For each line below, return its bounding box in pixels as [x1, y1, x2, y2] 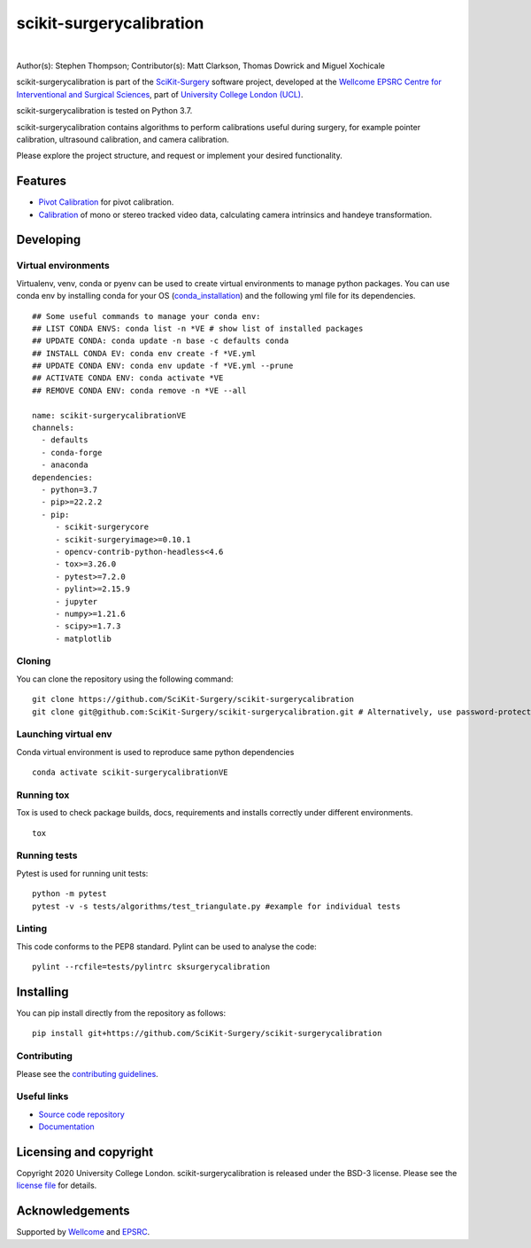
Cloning [16, 655, 51, 667]
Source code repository [38, 1109, 125, 1119]
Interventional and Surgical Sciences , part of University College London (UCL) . [16, 89, 304, 99]
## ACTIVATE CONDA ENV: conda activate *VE [32, 373, 224, 383]
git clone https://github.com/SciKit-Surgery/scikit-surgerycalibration [32, 694, 354, 705]
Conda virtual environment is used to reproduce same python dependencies [16, 746, 295, 757]
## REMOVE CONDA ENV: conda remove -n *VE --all [32, 386, 247, 395]
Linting [16, 923, 48, 935]
